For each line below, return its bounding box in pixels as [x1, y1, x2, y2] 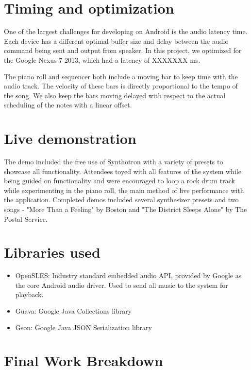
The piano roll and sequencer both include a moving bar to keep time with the [4, 71, 238, 81]
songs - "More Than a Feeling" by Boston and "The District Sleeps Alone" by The [4, 204, 247, 214]
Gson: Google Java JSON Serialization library [15, 322, 152, 332]
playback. [15, 289, 44, 300]
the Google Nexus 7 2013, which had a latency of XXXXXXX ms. [4, 54, 201, 65]
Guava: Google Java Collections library [15, 306, 132, 316]
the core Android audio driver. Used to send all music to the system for [15, 280, 228, 290]
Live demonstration [4, 128, 136, 148]
